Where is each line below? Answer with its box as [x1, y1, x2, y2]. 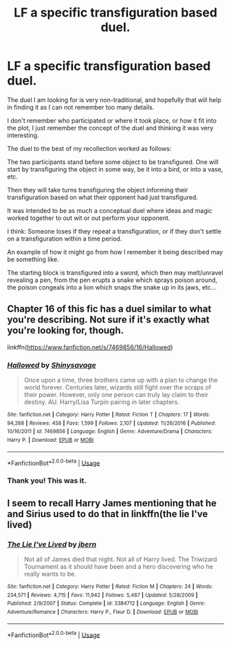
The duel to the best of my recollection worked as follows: [7, 144, 172, 152]
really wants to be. [23, 569, 77, 578]
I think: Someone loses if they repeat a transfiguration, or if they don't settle [7, 227, 221, 235]
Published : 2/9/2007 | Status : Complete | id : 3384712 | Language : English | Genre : [7, 600, 206, 607]
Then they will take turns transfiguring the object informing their [7, 185, 188, 194]
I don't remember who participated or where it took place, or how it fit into [7, 116, 217, 125]
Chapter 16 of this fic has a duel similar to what [7, 303, 212, 315]
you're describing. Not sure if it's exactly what [7, 314, 210, 325]
